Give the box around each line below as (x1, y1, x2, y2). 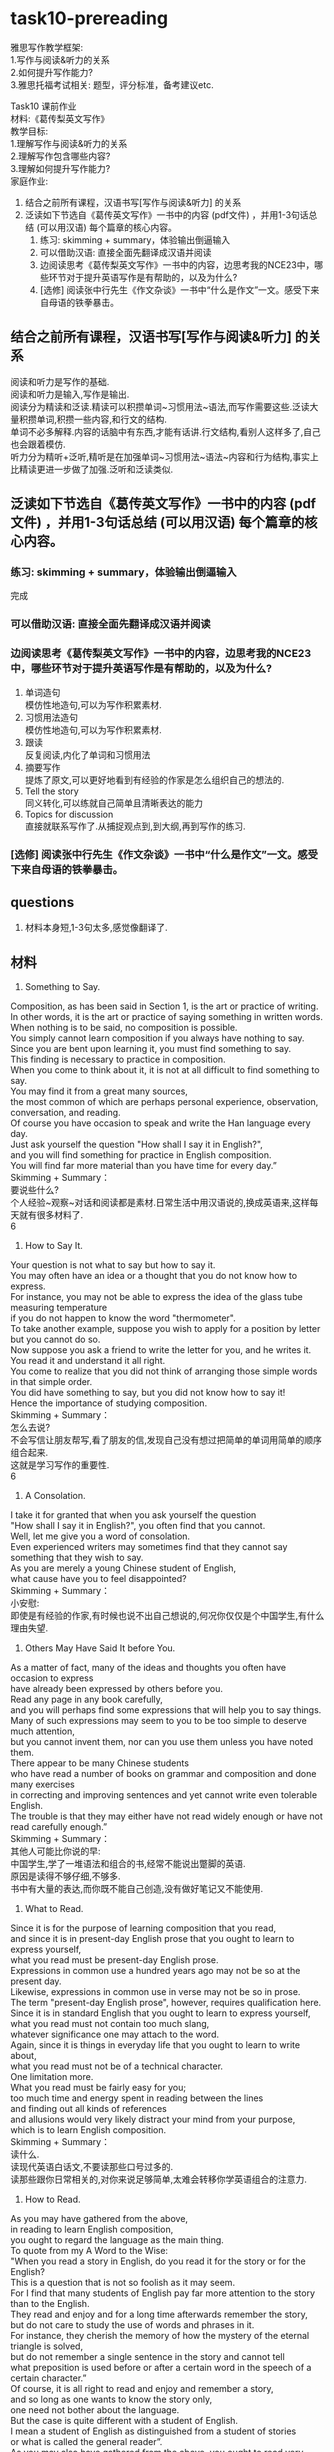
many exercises (10, 1778, 75, 1791)
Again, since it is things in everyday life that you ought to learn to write (10, 2039, 301, 2051)
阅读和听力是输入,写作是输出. (10, 388, 130, 400)
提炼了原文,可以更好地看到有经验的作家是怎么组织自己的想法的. (24, 773, 285, 786)
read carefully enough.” (10, 1821, 108, 1833)
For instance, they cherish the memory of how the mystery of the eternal (10, 2330, 310, 2342)
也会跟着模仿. (10, 438, 67, 450)
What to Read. (24, 1903, 84, 1915)
